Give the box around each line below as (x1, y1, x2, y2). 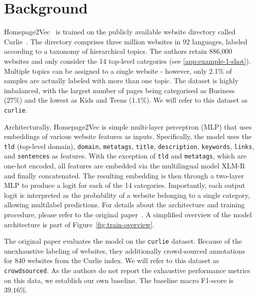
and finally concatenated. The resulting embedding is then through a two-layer (4, 170, 244, 180)
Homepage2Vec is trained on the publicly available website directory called (4, 26, 236, 37)
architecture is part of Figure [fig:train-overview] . (4, 219, 154, 229)
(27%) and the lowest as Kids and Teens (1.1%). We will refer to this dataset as (4, 95, 248, 105)
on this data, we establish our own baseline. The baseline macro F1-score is (4, 275, 234, 285)
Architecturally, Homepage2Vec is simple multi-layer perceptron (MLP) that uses (4, 121, 252, 132)
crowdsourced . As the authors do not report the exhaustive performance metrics (4, 265, 251, 276)
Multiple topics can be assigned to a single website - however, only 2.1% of (4, 65, 232, 76)
